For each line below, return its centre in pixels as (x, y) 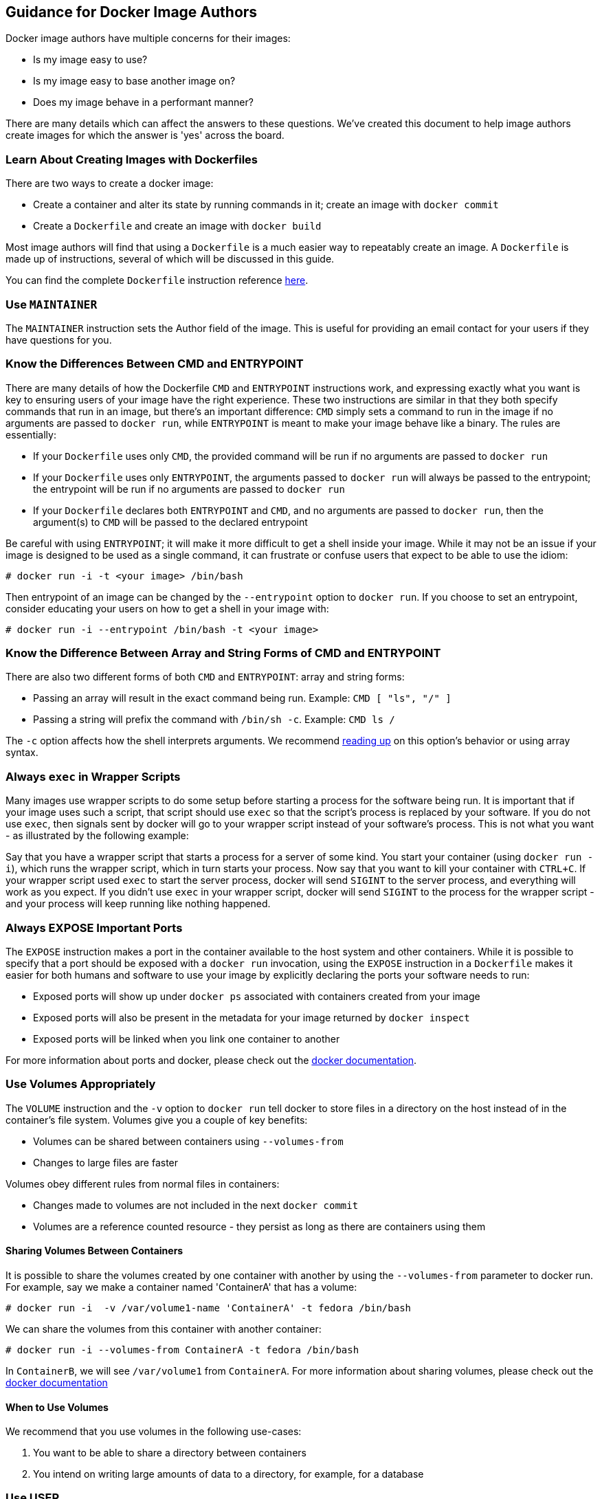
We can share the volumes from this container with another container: (164, 1329)
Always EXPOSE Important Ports (94, 928)
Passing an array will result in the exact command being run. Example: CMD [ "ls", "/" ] (242, 698)
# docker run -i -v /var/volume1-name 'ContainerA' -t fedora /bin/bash (209, 1308)
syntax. (22, 753)
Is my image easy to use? (90, 60)
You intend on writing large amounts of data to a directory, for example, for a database (228, 1474)
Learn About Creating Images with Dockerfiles (132, 159)
